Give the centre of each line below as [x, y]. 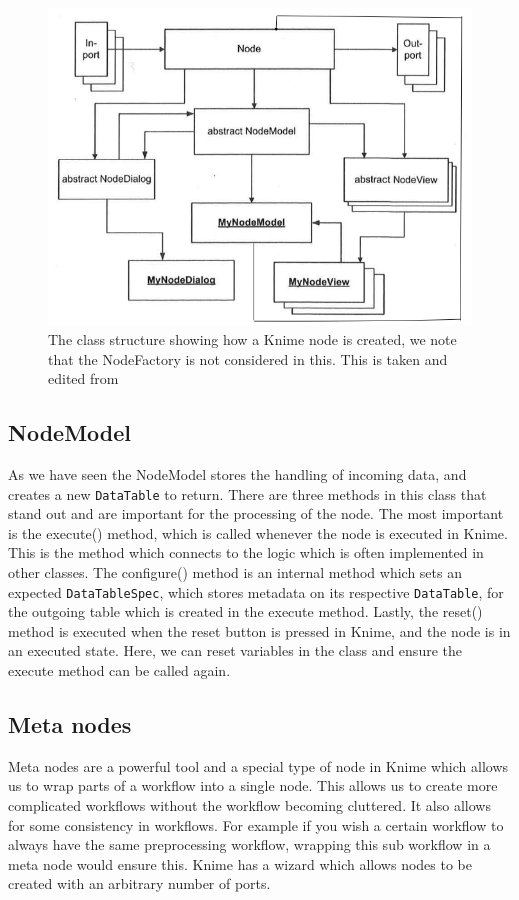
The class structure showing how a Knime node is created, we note [252, 338]
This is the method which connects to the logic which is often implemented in [246, 552]
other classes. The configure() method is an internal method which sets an [235, 571]
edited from [83, 378]
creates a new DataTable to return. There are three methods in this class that [247, 493]
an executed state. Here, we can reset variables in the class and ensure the [235, 650]
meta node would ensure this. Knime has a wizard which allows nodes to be [240, 863]
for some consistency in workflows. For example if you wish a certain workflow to [256, 824]
